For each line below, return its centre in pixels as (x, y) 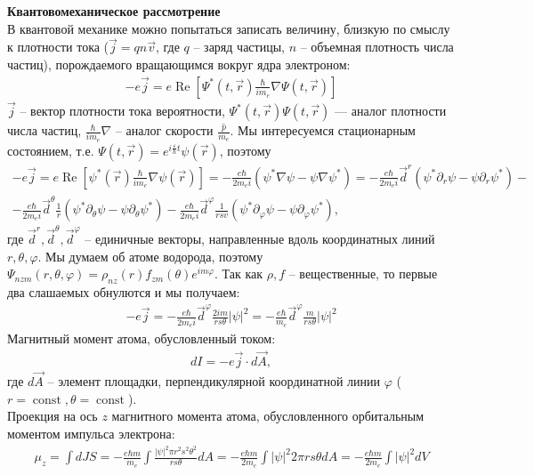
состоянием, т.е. (51, 150)
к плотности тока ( (58, 47)
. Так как (239, 274)
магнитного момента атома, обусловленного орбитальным (268, 416)
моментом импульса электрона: (91, 433)
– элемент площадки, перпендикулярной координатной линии (214, 381)
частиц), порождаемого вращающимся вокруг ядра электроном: (179, 64)
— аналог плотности (391, 111)
